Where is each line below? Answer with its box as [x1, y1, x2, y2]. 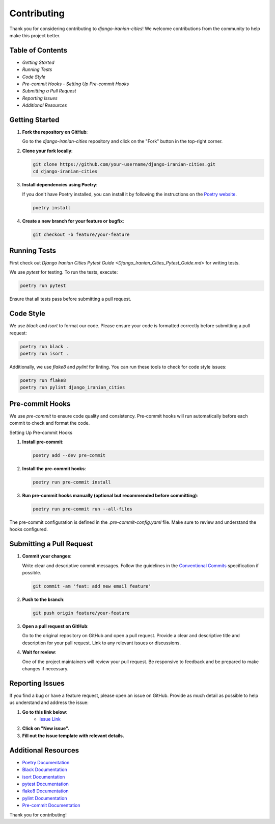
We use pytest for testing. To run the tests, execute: [9, 269, 118, 275]
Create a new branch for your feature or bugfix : [22, 217, 124, 224]
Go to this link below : [22, 709, 68, 715]
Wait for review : [22, 649, 57, 656]
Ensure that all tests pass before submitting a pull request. [9, 296, 132, 302]
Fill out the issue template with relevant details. [22, 733, 125, 739]
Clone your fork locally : [22, 148, 73, 154]
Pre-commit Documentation [22, 802, 81, 809]
